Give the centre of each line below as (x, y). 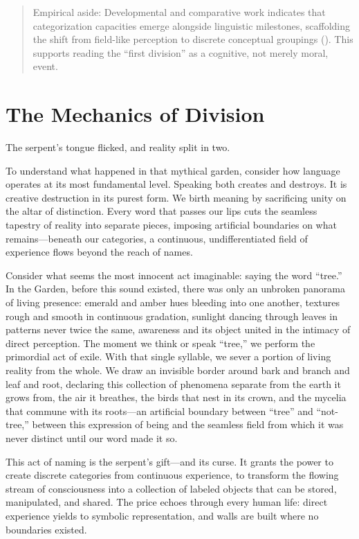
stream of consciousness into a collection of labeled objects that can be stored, (171, 488)
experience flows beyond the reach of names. (99, 252)
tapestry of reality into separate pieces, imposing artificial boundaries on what (171, 225)
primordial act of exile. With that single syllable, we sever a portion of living (168, 356)
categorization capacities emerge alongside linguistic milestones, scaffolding (192, 25)
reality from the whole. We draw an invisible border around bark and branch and (178, 370)
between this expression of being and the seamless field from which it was (188, 424)
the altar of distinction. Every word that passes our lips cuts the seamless (162, 211)
